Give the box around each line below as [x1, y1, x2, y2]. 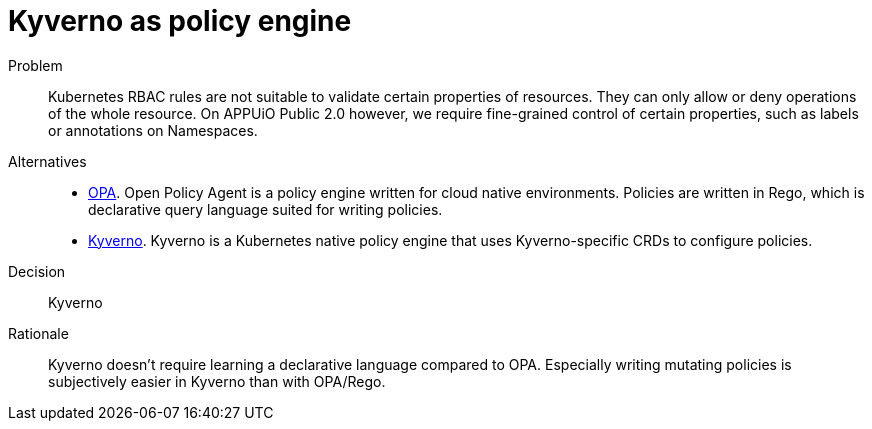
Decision [8, 262, 66, 280]
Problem [8, 56, 63, 74]
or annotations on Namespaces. [48, 121, 258, 139]
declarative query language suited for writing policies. [88, 200, 443, 218]
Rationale [8, 324, 69, 342]
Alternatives [8, 152, 87, 170]
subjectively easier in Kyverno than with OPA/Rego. [48, 372, 386, 390]
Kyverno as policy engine [8, 4, 352, 38]
